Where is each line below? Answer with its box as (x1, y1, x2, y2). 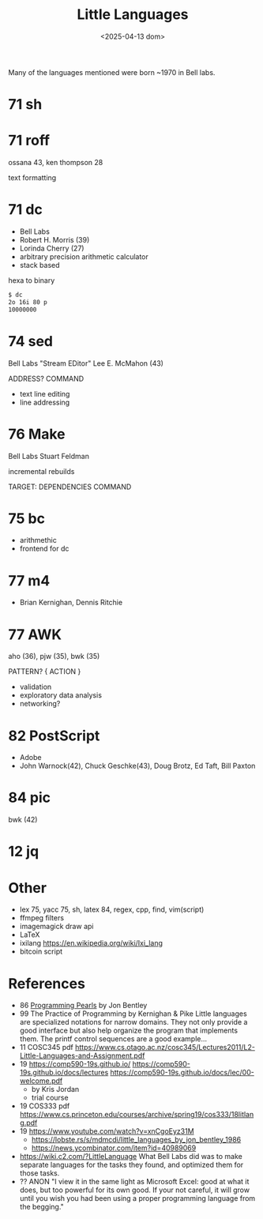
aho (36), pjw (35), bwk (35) (8, 652, 100, 661)
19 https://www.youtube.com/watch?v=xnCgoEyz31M (19, 1127, 195, 1136)
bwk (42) (8, 815, 38, 825)
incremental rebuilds (8, 466, 75, 476)
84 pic (8, 788, 51, 807)
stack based (19, 261, 61, 269)
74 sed (8, 332, 54, 350)
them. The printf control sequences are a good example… (19, 1034, 208, 1044)
